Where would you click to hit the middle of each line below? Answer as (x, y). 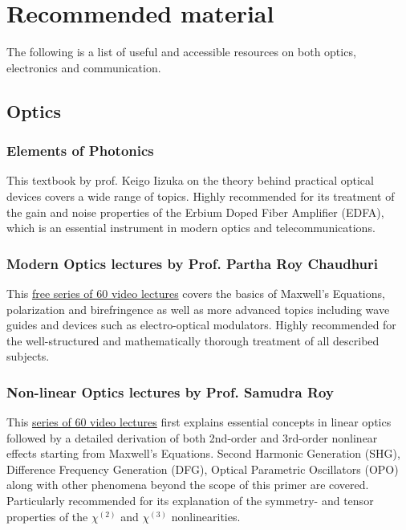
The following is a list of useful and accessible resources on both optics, (181, 52)
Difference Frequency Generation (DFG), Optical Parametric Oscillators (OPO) (203, 469)
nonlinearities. (206, 516)
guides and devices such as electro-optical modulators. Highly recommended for (201, 325)
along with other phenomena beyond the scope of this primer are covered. (188, 485)
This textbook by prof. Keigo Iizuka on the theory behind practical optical (190, 180)
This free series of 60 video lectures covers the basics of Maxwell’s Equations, (196, 293)
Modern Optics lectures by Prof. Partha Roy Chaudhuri (192, 263)
